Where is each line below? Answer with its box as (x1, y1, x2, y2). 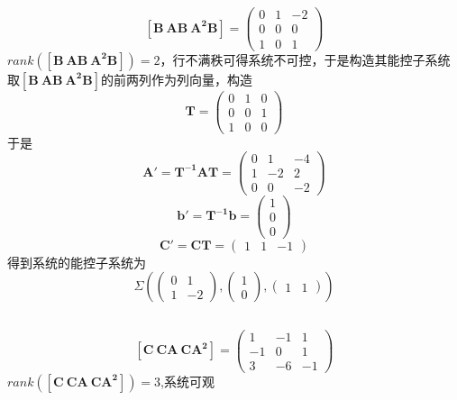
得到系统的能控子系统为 (7, 252, 146, 271)
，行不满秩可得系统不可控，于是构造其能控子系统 (160, 50, 451, 68)
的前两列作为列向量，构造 (100, 69, 252, 88)
